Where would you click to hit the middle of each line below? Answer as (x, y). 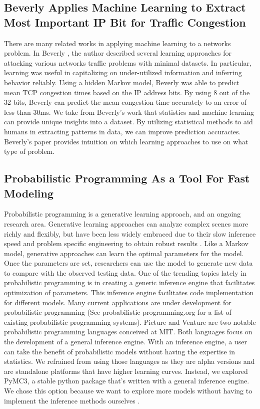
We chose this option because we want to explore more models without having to (128, 390)
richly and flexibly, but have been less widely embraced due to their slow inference (130, 233)
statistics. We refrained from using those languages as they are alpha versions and (129, 361)
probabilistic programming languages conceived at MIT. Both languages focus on (128, 332)
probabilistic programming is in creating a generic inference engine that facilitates (129, 282)
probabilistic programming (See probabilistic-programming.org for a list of (118, 312)
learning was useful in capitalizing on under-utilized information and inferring (123, 72)
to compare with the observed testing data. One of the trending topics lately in (125, 272)
